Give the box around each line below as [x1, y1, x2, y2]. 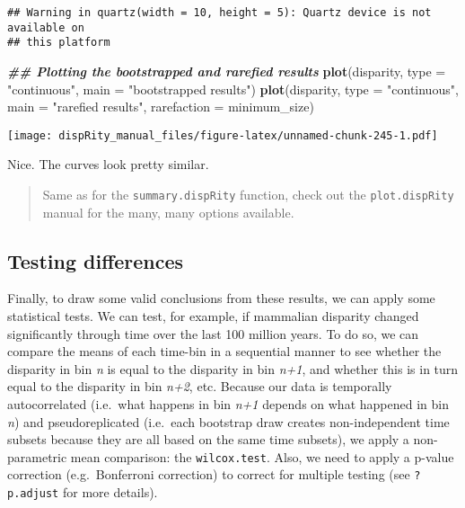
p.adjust [7, 487, 59, 501]
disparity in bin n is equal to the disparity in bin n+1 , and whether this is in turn [7, 359, 459, 378]
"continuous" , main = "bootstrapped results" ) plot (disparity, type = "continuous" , [7, 79, 459, 98]
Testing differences [7, 246, 184, 274]
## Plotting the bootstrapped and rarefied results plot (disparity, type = [7, 61, 446, 80]
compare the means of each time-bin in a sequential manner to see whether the [7, 342, 442, 361]
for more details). [62, 483, 158, 502]
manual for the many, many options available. [42, 202, 294, 221]
